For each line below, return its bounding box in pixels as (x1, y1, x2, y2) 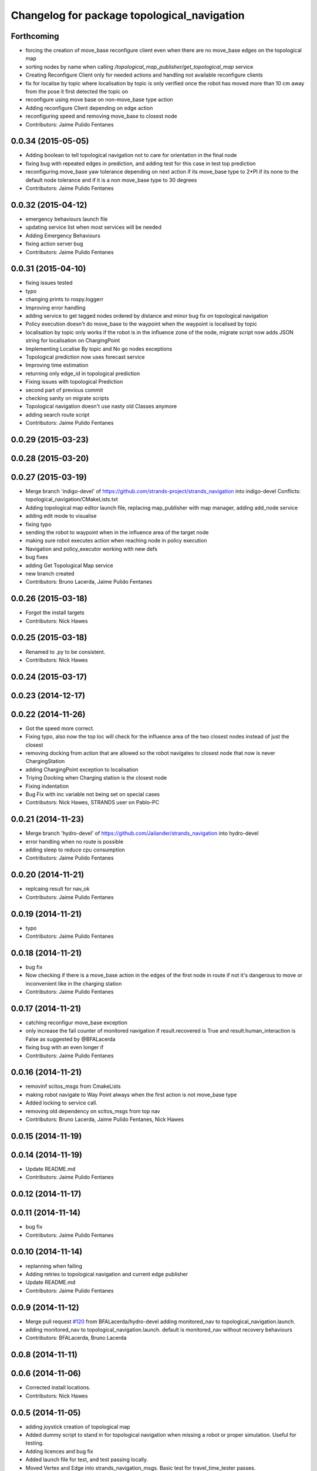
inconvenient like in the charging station (25, 980, 122, 987)
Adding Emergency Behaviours (25, 232, 101, 239)
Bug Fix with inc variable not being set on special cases (25, 790, 160, 797)
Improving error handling (25, 304, 86, 311)
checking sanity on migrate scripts (25, 394, 109, 401)
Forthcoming (11, 31, 59, 41)
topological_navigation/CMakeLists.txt (25, 496, 119, 503)
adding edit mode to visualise (25, 512, 97, 520)
